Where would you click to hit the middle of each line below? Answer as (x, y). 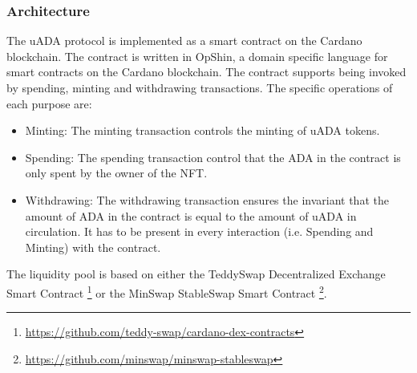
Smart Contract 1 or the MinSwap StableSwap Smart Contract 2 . (167, 291)
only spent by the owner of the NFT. (116, 173)
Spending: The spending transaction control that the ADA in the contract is (213, 157)
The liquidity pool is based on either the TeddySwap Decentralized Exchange (196, 274)
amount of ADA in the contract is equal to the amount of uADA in (191, 215)
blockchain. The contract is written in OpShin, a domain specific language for (197, 56)
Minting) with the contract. (93, 247)
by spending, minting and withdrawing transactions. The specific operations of (200, 87)
